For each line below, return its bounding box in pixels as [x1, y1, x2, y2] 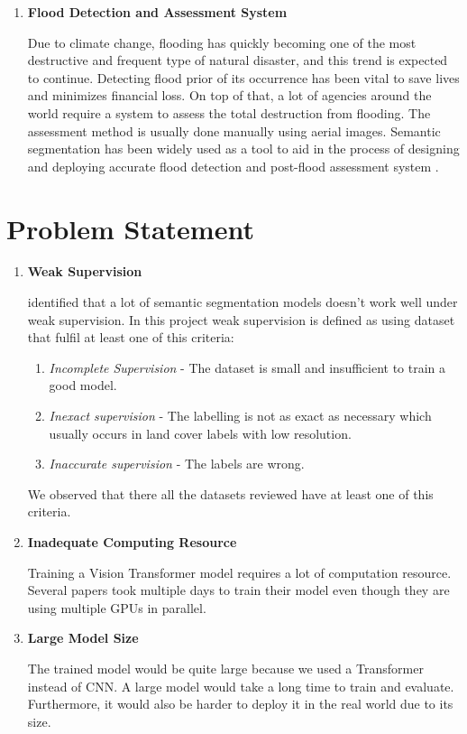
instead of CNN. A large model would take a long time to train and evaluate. [27, 676, 454, 695]
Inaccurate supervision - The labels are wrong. [49, 454, 305, 473]
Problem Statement [6, 209, 254, 246]
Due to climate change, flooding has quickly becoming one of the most [27, 33, 417, 51]
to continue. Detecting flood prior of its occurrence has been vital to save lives [27, 68, 460, 87]
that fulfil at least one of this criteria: [27, 328, 234, 347]
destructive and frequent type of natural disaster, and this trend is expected [27, 51, 448, 70]
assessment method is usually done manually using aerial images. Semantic [27, 121, 441, 140]
